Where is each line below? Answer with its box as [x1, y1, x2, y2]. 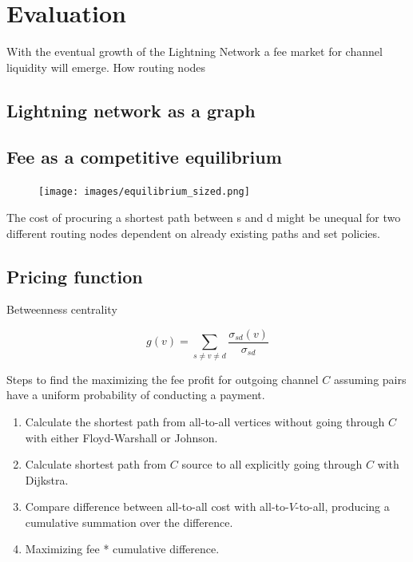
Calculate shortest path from [25, 456, 167, 473]
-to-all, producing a [295, 498, 390, 515]
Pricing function [6, 263, 143, 288]
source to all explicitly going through [181, 456, 363, 473]
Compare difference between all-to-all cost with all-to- [25, 498, 289, 515]
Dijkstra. [25, 471, 69, 488]
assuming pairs [333, 370, 407, 387]
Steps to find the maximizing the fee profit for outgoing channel [6, 370, 319, 387]
